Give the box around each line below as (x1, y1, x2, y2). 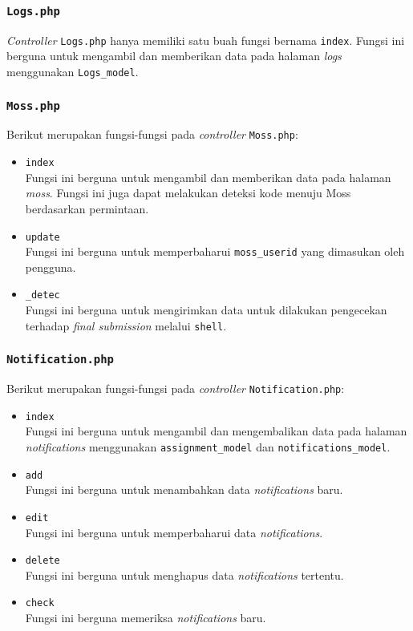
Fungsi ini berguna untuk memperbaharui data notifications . (25, 524, 323, 540)
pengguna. (25, 258, 76, 275)
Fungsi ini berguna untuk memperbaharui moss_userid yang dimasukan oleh (25, 243, 405, 260)
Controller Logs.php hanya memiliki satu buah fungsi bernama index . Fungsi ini (6, 31, 405, 48)
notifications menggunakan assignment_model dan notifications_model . (25, 439, 391, 455)
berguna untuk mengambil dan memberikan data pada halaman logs (6, 47, 342, 64)
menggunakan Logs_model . (6, 63, 139, 80)
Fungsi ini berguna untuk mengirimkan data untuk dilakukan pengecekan (25, 301, 387, 318)
